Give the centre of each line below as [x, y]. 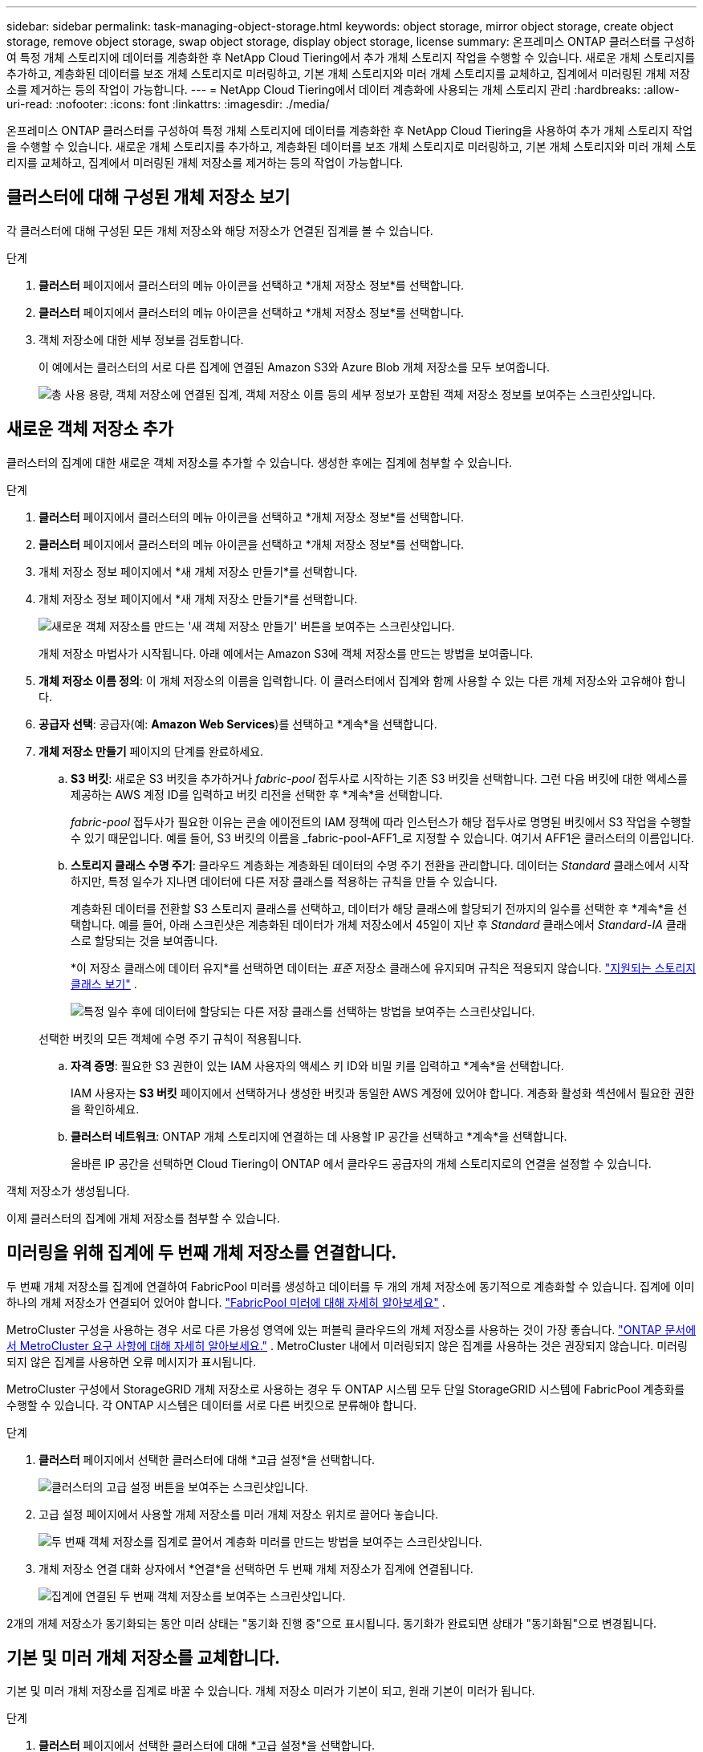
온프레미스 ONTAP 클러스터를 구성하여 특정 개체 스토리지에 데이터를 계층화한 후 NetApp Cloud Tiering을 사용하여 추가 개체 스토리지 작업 [350, 130]
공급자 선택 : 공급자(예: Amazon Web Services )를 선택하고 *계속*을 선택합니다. [238, 724]
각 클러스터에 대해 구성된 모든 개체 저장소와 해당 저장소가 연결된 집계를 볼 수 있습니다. [220, 230]
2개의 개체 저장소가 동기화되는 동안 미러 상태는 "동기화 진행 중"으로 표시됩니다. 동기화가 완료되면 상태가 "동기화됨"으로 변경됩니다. [332, 1623]
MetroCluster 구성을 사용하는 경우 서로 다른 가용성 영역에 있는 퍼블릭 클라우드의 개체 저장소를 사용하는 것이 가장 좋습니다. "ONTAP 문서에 [351, 1329]
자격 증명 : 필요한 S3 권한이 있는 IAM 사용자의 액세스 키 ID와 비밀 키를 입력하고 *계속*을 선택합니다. [317, 1065]
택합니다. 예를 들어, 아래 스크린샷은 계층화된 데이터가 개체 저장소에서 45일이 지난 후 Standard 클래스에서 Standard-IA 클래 [379, 924]
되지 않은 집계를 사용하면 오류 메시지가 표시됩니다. [132, 1361]
